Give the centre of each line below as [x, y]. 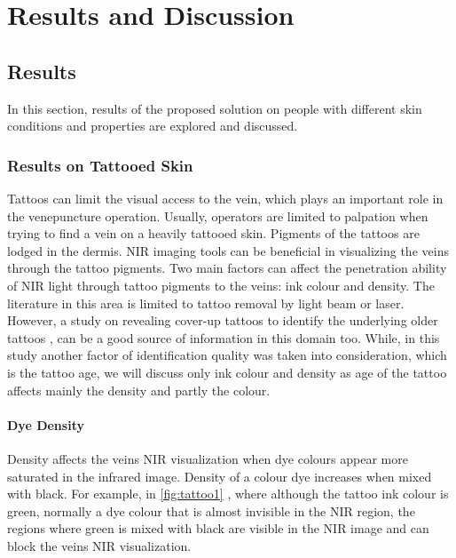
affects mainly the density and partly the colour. [139, 390]
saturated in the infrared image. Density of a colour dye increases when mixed [220, 476]
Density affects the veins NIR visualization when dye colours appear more [208, 458]
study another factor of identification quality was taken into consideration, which [227, 355]
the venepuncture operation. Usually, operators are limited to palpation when [218, 215]
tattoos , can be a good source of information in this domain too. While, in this [224, 337]
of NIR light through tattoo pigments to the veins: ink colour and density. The [221, 285]
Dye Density [46, 424]
